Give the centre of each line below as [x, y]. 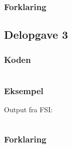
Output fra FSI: [28, 109]
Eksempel [24, 90]
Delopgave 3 [36, 34]
